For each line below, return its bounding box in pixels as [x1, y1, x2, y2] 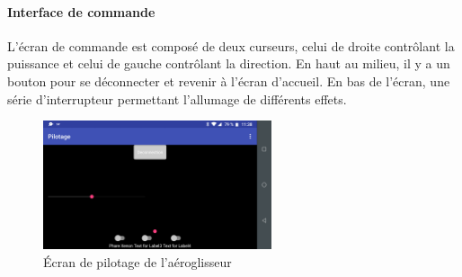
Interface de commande [7, 2, 155, 21]
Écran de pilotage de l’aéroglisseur [43, 252, 232, 271]
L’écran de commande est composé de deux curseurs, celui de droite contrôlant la [7, 36, 455, 55]
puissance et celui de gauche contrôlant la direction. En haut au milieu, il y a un [7, 54, 450, 73]
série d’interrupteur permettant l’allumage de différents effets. [7, 89, 347, 108]
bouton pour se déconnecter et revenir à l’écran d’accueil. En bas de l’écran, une [7, 71, 450, 90]
